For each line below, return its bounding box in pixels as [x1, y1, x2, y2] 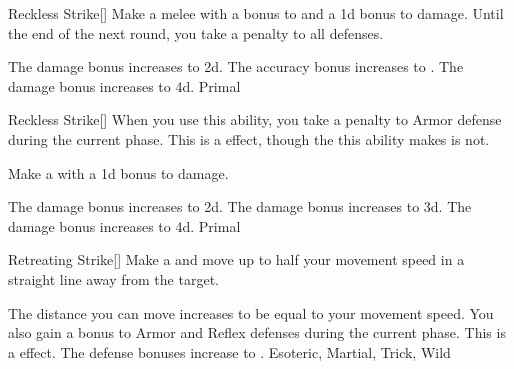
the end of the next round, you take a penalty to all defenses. [8, 22, 384, 43]
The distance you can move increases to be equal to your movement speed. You [8, 302, 494, 323]
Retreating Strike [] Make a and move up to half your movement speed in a [8, 249, 465, 270]
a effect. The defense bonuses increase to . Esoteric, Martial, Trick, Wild [8, 341, 451, 362]
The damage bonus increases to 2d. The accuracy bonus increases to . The [8, 56, 464, 77]
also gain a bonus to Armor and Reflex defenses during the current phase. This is [8, 322, 506, 343]
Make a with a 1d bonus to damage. [8, 162, 229, 183]
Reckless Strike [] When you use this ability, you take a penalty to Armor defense [8, 109, 502, 130]
